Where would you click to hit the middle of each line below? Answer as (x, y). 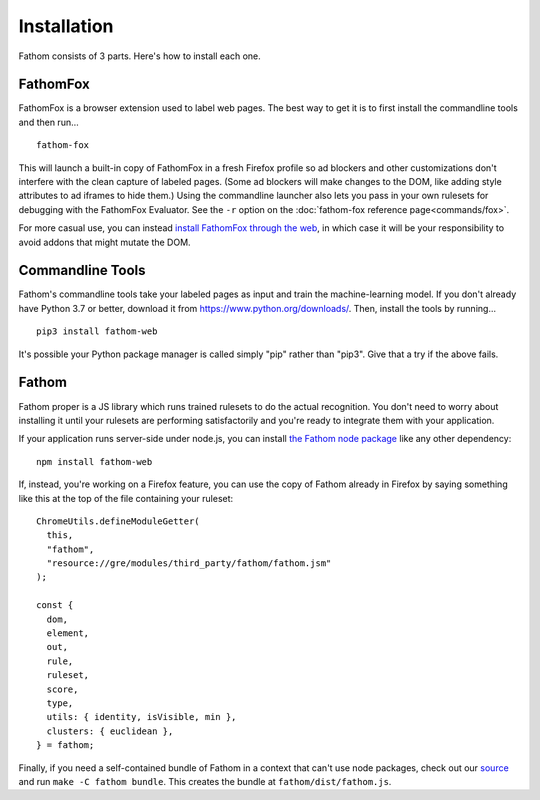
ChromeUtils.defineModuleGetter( (118, 521)
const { (55, 605)
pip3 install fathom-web (97, 331)
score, (62, 689)
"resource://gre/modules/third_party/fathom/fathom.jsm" (189, 563)
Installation (66, 26)
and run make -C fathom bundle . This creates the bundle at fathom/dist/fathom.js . (205, 781)
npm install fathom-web (94, 461)
